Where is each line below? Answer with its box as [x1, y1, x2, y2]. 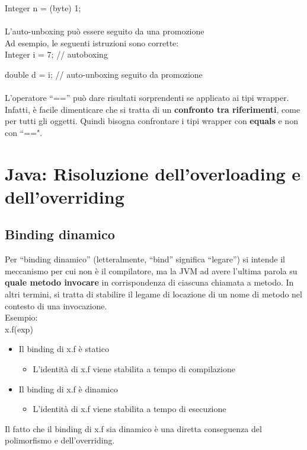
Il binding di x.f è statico [18, 343, 109, 355]
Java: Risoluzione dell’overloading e [5, 161, 301, 185]
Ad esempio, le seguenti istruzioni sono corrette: [5, 36, 179, 49]
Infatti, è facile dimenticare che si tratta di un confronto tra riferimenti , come [5, 103, 300, 115]
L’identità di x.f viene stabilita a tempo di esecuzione [33, 403, 226, 415]
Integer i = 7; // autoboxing [5, 48, 108, 61]
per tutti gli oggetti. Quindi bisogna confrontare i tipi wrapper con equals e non [5, 115, 298, 127]
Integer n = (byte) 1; [5, 2, 81, 14]
